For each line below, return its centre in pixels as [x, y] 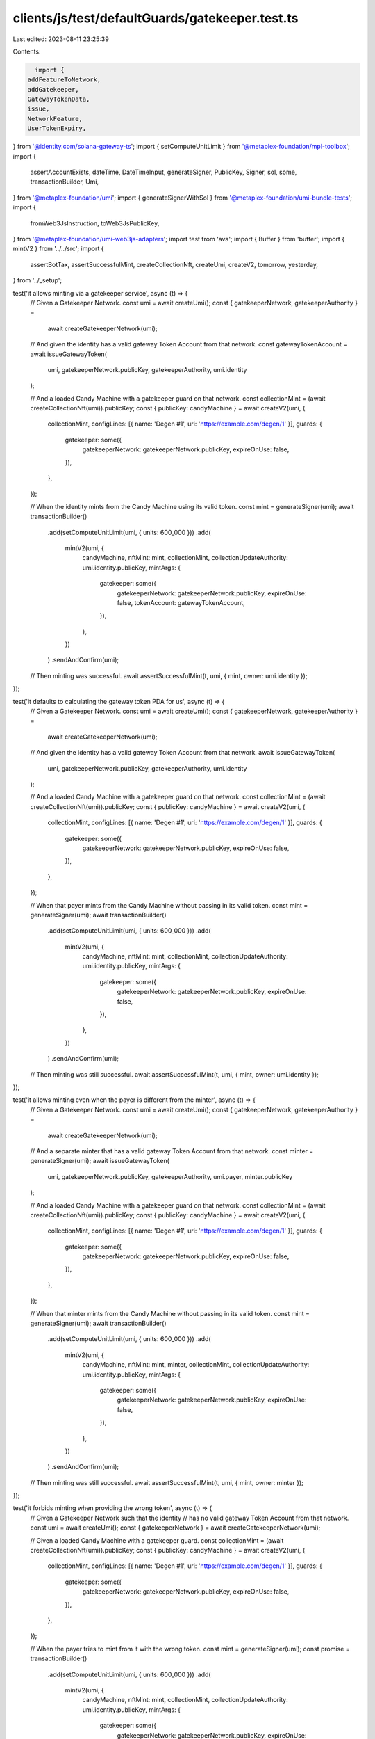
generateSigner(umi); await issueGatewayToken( [100, 1161]
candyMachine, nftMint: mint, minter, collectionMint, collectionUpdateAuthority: [196, 1365]
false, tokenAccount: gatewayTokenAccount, [181, 602]
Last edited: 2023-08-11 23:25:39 [61, 39]
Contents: [27, 51]
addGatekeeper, [53, 89]
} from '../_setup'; [37, 280]
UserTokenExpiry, [57, 128]
